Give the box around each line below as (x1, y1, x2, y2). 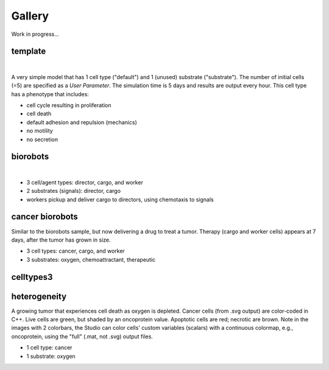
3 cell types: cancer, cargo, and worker (26, 247, 125, 255)
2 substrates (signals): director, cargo (26, 187, 121, 195)
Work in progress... (11, 30, 59, 38)
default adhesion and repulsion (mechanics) (26, 119, 137, 126)
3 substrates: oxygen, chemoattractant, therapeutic (26, 256, 156, 263)
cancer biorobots (11, 212, 79, 222)
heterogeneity (11, 291, 67, 301)
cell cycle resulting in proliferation (26, 102, 112, 109)
